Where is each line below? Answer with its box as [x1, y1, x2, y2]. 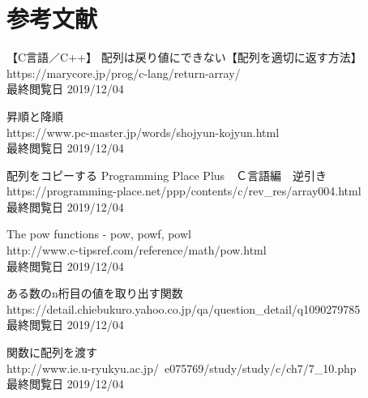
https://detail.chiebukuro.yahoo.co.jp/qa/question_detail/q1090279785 [6, 300, 361, 317]
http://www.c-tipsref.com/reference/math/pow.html [6, 242, 267, 259]
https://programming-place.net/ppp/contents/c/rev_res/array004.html [6, 182, 362, 199]
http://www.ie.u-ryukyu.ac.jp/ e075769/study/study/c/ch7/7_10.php [6, 359, 357, 376]
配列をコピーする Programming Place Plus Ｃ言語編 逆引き [6, 166, 327, 183]
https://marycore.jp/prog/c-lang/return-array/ [6, 64, 241, 81]
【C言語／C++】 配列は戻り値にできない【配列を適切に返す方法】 [6, 49, 362, 66]
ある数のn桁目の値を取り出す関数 [6, 285, 183, 302]
